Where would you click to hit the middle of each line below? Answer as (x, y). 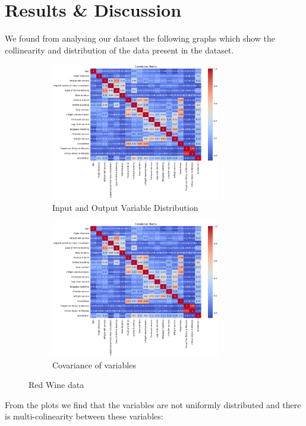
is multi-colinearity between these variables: (84, 416)
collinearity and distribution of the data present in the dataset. (119, 50)
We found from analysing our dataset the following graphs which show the (140, 38)
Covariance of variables (94, 365)
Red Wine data (56, 385)
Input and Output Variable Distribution (125, 207)
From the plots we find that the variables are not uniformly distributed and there (153, 404)
